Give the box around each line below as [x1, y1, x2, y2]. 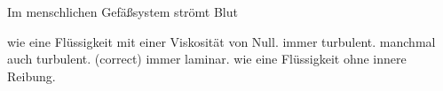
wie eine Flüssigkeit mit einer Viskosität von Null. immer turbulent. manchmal [7, 32, 436, 50]
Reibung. [7, 66, 56, 85]
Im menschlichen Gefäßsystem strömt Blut [7, 3, 238, 20]
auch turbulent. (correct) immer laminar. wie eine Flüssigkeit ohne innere [7, 49, 407, 68]
